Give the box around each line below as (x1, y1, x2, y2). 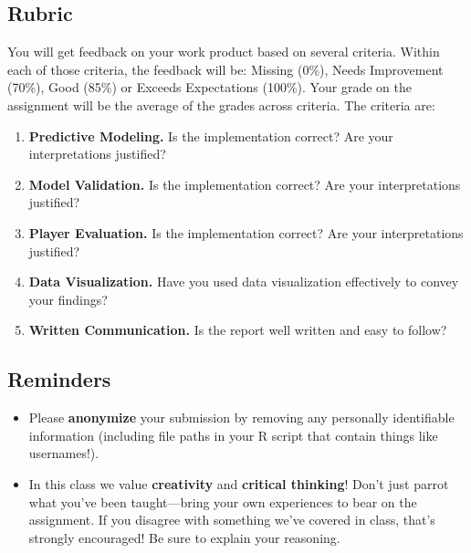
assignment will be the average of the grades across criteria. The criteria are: (7, 95, 435, 114)
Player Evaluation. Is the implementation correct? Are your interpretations (28, 223, 464, 242)
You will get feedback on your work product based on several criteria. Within (7, 42, 440, 61)
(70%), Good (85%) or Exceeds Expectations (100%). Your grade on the (7, 78, 412, 97)
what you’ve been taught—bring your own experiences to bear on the (28, 492, 417, 511)
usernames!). (28, 443, 99, 463)
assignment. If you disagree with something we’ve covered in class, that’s (28, 510, 435, 529)
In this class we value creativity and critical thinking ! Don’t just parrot (28, 474, 449, 493)
